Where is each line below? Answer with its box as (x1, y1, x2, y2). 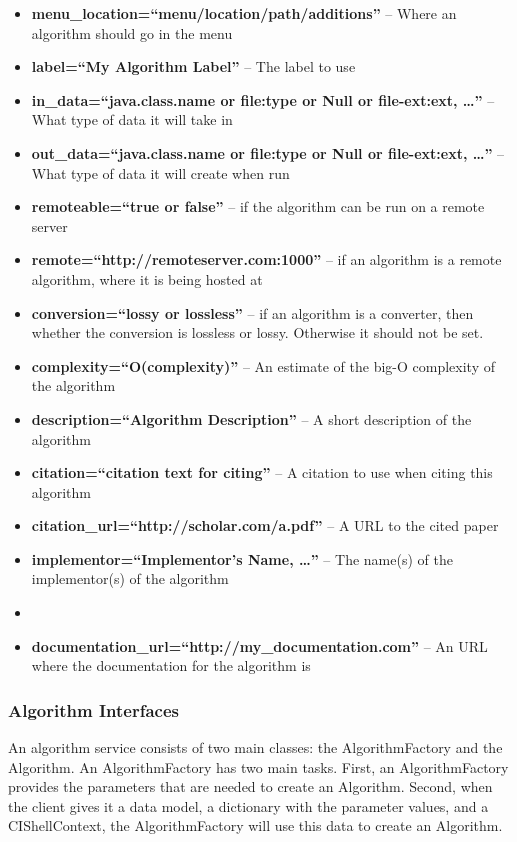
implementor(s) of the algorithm (31, 568, 229, 589)
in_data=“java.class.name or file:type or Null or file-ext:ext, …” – (31, 89, 495, 110)
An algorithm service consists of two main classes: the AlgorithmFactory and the (8, 737, 503, 758)
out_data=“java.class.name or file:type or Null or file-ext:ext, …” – (31, 142, 505, 163)
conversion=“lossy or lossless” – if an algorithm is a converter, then (31, 302, 474, 323)
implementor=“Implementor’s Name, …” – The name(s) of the (31, 548, 453, 569)
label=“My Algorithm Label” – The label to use (31, 56, 356, 77)
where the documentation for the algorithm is (31, 655, 311, 676)
